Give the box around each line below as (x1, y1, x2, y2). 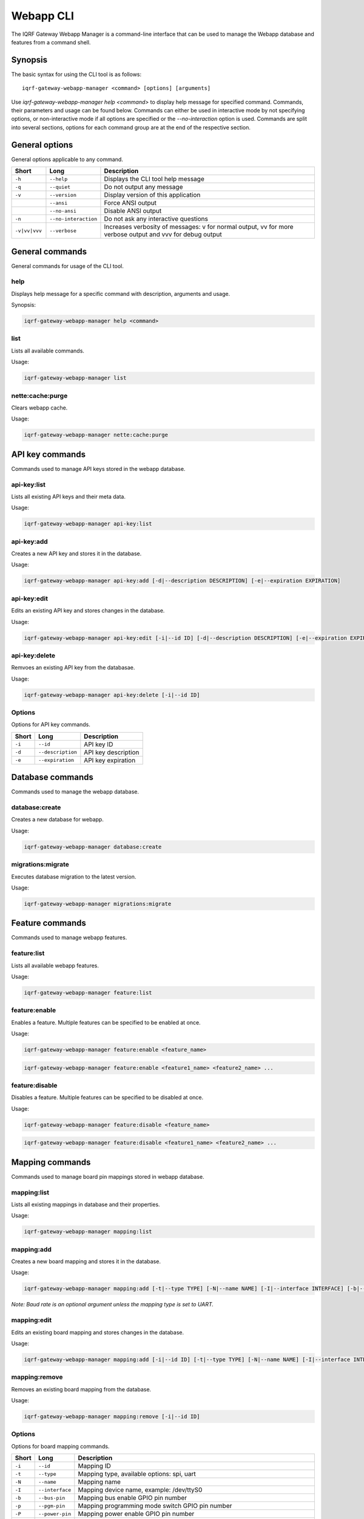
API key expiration (84, 756, 136, 764)
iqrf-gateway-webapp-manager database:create (24, 843, 162, 850)
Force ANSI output (104, 199, 157, 207)
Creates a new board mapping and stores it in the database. (11, 1258, 161, 1265)
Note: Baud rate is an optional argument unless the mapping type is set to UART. (11, 1301, 214, 1308)
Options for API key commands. (11, 721, 91, 729)
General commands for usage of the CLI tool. (11, 262, 124, 270)
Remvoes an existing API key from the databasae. (11, 664, 135, 671)
